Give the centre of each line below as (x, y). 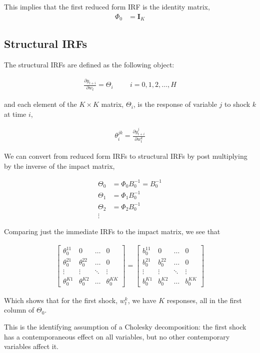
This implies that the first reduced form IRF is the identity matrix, (107, 6)
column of (19, 310)
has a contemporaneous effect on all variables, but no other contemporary (117, 336)
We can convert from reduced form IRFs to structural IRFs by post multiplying (126, 156)
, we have (142, 300)
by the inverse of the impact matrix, (59, 166)
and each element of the (40, 104)
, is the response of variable (175, 104)
